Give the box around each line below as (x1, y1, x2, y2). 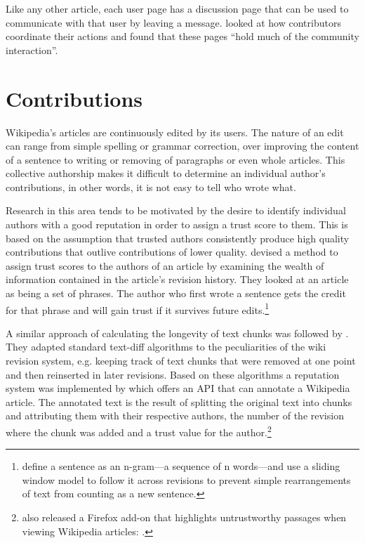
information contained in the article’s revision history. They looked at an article (6, 272, 349, 287)
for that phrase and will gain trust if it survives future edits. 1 (6, 300, 270, 317)
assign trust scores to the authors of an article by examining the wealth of (6, 258, 324, 273)
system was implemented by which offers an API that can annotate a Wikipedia (6, 381, 350, 395)
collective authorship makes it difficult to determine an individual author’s (6, 166, 326, 181)
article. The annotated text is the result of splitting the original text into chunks (6, 394, 352, 409)
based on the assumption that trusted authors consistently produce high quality (6, 230, 350, 245)
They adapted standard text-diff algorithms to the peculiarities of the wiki (6, 339, 326, 354)
